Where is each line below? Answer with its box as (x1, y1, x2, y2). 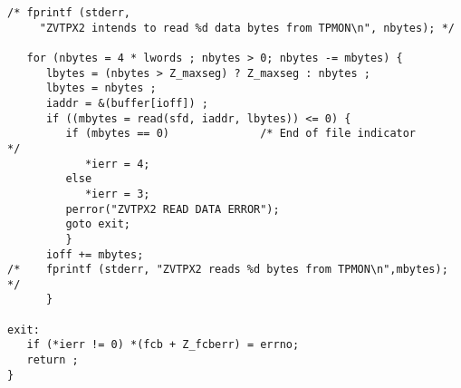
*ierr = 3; (84, 187, 150, 200)
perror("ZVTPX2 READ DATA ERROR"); (65, 202, 280, 216)
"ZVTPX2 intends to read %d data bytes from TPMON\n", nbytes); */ (39, 21, 455, 34)
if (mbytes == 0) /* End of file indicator (65, 127, 417, 141)
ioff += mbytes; (45, 247, 144, 261)
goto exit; (65, 218, 131, 231)
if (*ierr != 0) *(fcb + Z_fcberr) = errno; (26, 338, 300, 352)
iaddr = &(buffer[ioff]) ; (45, 96, 208, 110)
